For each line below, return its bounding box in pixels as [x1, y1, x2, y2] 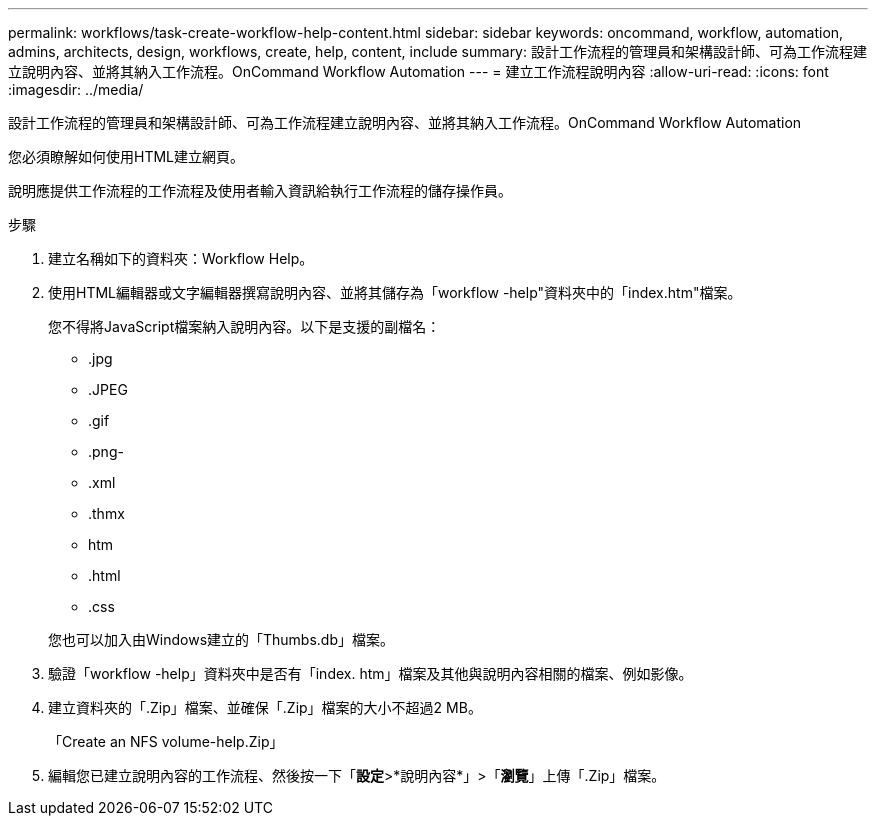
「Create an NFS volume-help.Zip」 [48, 733, 284, 750]
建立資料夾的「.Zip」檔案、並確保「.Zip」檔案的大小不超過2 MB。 [48, 699, 482, 716]
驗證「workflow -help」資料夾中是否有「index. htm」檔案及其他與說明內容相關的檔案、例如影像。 [48, 665, 693, 682]
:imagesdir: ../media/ [8, 81, 144, 98]
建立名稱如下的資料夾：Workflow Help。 [48, 250, 314, 267]
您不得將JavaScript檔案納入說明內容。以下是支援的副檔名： [48, 318, 441, 335]
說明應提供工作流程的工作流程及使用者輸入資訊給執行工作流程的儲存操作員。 [8, 182, 512, 199]
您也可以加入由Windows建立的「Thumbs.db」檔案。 [48, 631, 395, 648]
